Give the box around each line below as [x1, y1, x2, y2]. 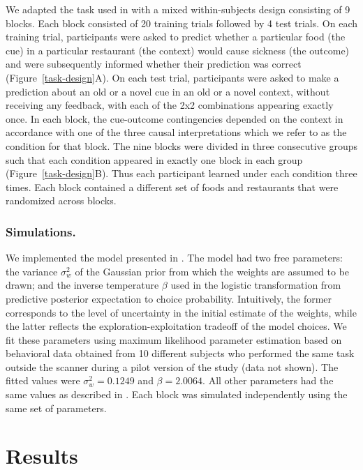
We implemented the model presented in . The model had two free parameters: [6, 250, 343, 265]
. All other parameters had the [202, 373, 334, 388]
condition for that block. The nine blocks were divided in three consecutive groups [6, 138, 358, 153]
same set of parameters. [6, 400, 107, 415]
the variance [6, 264, 58, 278]
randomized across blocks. [6, 193, 117, 208]
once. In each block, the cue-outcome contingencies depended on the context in [6, 111, 343, 126]
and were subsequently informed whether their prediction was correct [6, 56, 302, 71]
